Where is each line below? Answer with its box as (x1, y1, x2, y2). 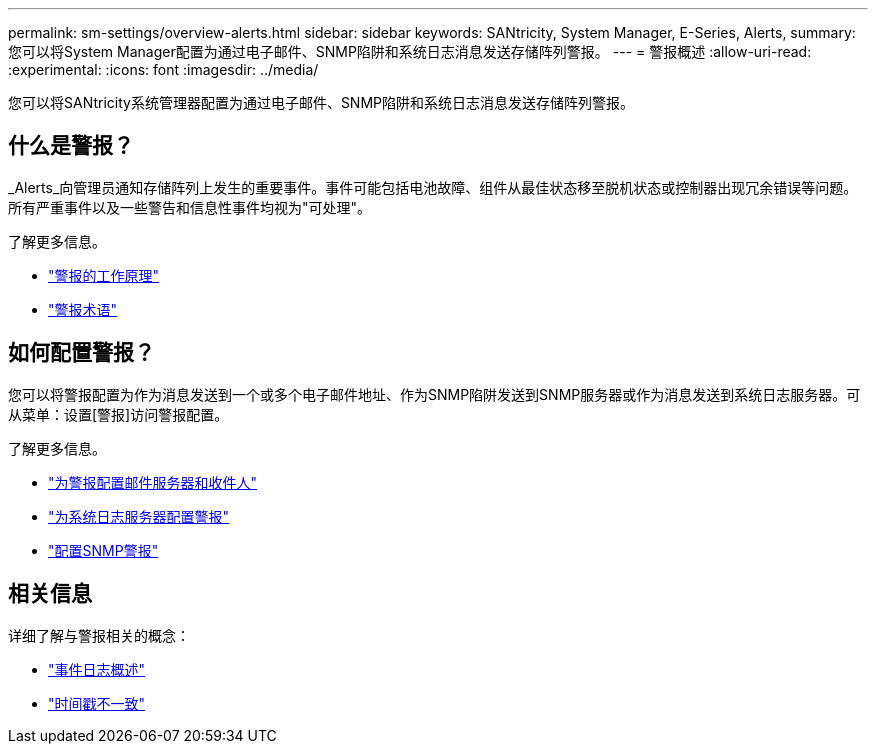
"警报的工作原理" (48, 266, 160, 284)
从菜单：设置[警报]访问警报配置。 (8, 405, 229, 423)
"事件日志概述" (48, 660, 146, 678)
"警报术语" (48, 300, 118, 318)
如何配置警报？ (8, 340, 155, 366)
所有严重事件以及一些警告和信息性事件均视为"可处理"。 (8, 198, 372, 216)
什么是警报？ (8, 133, 134, 159)
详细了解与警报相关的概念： (8, 626, 190, 644)
